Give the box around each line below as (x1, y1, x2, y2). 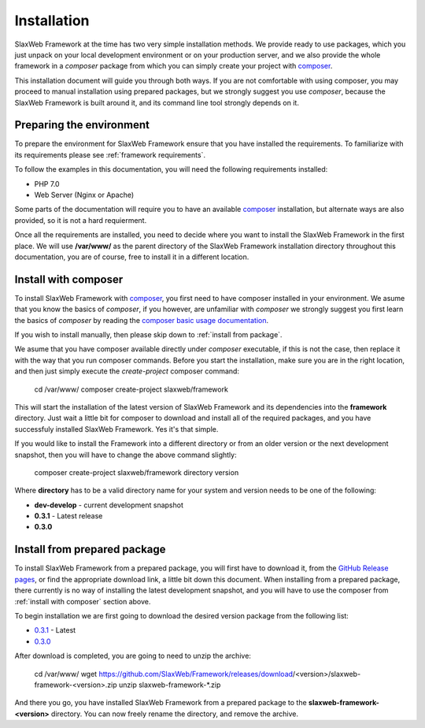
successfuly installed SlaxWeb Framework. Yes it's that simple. (14, 424, 219, 433)
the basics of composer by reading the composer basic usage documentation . (14, 315, 269, 325)
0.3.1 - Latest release (34, 511, 103, 521)
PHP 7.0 (34, 179, 60, 188)
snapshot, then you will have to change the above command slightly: (14, 450, 237, 459)
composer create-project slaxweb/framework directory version (34, 467, 239, 477)
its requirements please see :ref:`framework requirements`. (14, 150, 206, 159)
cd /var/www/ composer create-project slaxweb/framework (34, 384, 228, 394)
